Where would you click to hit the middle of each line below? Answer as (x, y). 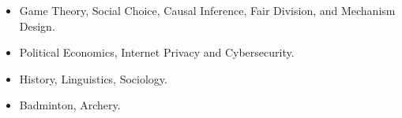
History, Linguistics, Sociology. (93, 78)
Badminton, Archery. (70, 105)
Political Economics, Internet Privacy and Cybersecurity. (157, 52)
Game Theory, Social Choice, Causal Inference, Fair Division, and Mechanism (207, 10)
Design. (37, 26)
